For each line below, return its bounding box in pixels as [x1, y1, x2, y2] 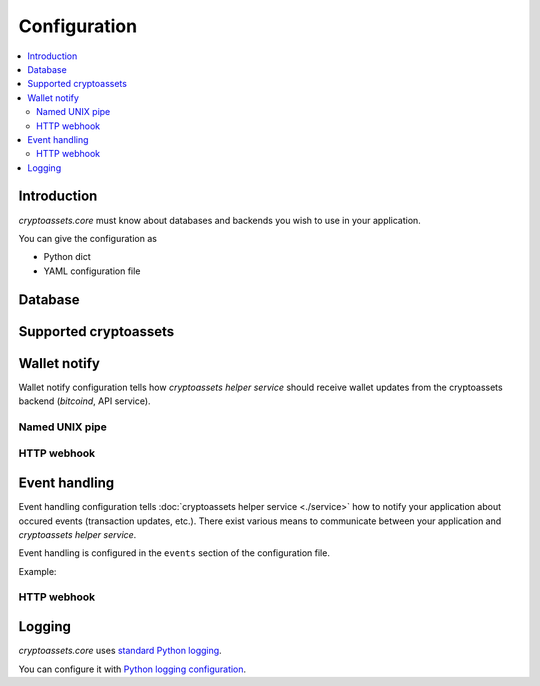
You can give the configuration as [18, 232, 157, 244]
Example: [18, 565, 57, 577]
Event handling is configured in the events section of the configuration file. [18, 547, 330, 559]
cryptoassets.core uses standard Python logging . [18, 645, 222, 657]
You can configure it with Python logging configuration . [18, 663, 247, 675]
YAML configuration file [43, 265, 141, 277]
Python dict [43, 251, 92, 263]
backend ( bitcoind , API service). [18, 395, 151, 407]
